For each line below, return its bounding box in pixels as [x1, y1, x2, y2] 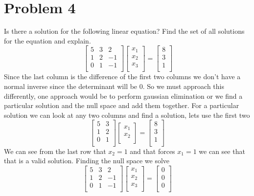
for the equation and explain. [4, 35, 91, 45]
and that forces [130, 146, 175, 156]
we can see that [199, 146, 245, 156]
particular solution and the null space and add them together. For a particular [4, 100, 239, 110]
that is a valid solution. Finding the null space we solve [4, 155, 170, 166]
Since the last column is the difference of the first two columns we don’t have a [4, 71, 241, 82]
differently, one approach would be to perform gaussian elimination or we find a [4, 90, 243, 101]
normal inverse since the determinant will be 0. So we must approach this [4, 81, 224, 91]
